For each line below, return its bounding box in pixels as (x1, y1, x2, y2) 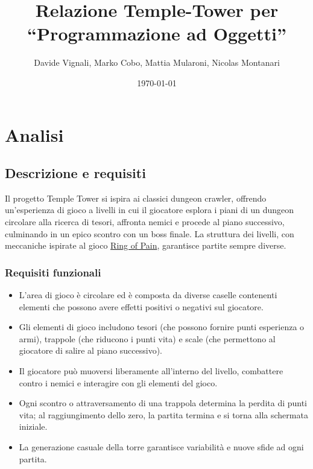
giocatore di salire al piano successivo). (19, 344, 162, 357)
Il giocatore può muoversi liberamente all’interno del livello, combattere (19, 365, 283, 377)
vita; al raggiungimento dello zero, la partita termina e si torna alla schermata (19, 408, 308, 421)
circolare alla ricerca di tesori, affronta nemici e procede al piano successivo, (5, 215, 285, 228)
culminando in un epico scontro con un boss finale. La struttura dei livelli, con (5, 227, 294, 240)
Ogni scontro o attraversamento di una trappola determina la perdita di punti (19, 397, 308, 409)
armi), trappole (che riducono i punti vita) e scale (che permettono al (19, 332, 276, 345)
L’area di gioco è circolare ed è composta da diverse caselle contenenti (19, 289, 277, 301)
